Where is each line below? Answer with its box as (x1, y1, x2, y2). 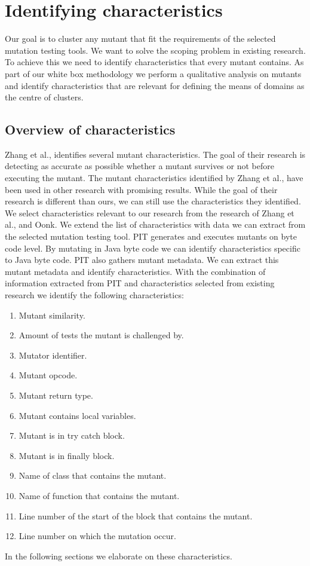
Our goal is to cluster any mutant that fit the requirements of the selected (5, 32, 276, 45)
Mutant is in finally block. (19, 449, 115, 461)
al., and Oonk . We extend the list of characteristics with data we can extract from (5, 218, 306, 231)
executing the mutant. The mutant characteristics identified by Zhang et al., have (5, 172, 303, 184)
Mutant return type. (19, 388, 93, 401)
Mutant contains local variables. (19, 409, 136, 421)
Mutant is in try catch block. (19, 429, 125, 442)
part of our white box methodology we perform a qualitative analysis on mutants (5, 67, 302, 79)
